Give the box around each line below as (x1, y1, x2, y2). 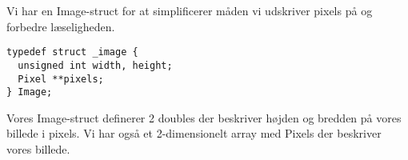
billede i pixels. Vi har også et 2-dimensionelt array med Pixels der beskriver (6, 125, 382, 142)
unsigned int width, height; (18, 59, 173, 71)
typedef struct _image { (6, 46, 138, 58)
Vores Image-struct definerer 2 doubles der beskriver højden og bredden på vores (6, 109, 402, 126)
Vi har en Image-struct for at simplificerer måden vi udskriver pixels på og (6, 2, 373, 18)
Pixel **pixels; (18, 73, 104, 85)
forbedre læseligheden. (6, 18, 115, 34)
